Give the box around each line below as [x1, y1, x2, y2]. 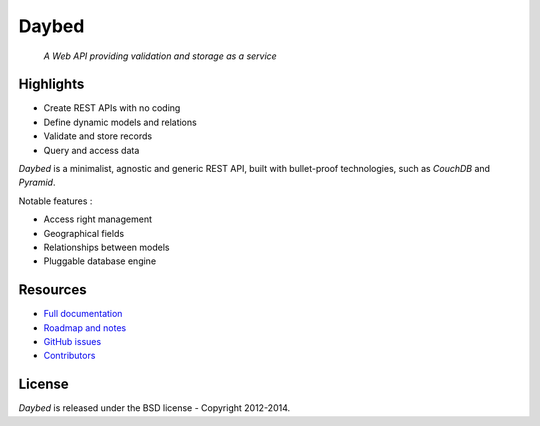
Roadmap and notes [43, 321, 127, 334]
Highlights [18, 76, 85, 93]
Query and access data [43, 144, 140, 156]
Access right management [43, 213, 152, 225]
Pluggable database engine [43, 255, 157, 267]
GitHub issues [43, 336, 102, 348]
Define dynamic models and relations [43, 116, 197, 128]
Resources [18, 281, 87, 299]
